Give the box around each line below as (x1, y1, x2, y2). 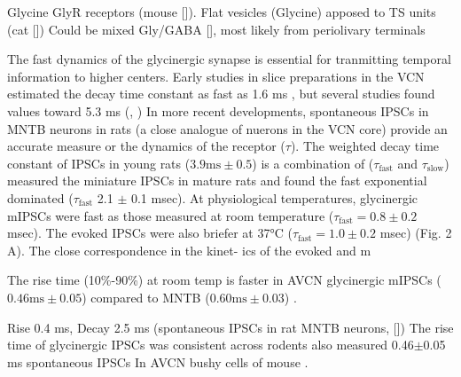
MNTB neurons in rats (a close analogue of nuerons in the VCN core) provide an (7, 119, 448, 137)
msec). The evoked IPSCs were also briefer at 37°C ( (7, 224, 293, 242)
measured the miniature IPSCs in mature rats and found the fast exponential (7, 171, 427, 190)
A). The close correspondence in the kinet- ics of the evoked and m (7, 240, 371, 259)
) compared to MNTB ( (82, 287, 210, 306)
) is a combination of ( (252, 153, 374, 172)
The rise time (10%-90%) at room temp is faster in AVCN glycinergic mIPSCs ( (7, 271, 441, 289)
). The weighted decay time (290, 137, 440, 155)
